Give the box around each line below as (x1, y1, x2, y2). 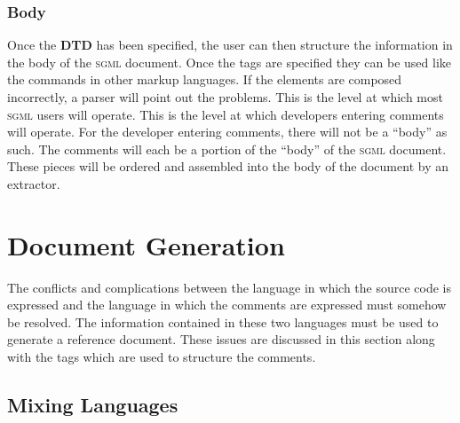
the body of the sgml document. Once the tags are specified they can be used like (7, 52, 452, 71)
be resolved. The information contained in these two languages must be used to (7, 312, 439, 331)
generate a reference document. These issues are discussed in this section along (7, 330, 435, 349)
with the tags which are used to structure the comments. (7, 348, 316, 366)
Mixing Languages (7, 391, 178, 419)
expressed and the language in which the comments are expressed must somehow (7, 295, 447, 314)
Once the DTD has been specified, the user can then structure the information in (7, 35, 453, 54)
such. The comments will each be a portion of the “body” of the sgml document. (7, 139, 447, 158)
